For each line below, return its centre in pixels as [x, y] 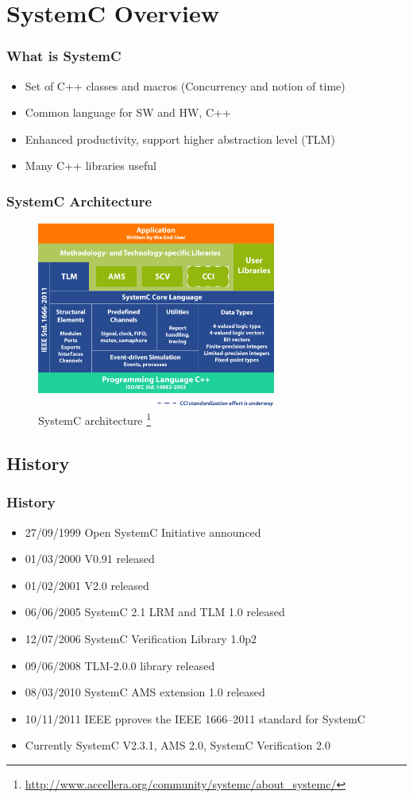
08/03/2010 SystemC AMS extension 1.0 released [145, 692]
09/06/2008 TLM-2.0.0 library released [120, 665]
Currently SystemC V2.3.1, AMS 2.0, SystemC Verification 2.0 [178, 745]
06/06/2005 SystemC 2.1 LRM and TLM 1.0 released [155, 612]
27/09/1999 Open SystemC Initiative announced [143, 532]
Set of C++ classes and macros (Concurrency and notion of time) [185, 85]
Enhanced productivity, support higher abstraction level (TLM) [180, 139]
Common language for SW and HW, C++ [128, 112]
